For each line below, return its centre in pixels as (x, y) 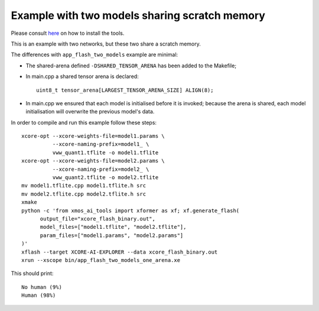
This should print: (32, 273)
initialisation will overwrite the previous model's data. (90, 112)
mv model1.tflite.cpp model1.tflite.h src (84, 186)
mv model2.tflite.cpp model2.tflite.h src (84, 194)
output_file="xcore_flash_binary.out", (98, 218)
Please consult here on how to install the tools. (68, 33)
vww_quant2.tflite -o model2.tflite (105, 178)
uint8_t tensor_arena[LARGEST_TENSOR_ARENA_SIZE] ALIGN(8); (125, 90)
